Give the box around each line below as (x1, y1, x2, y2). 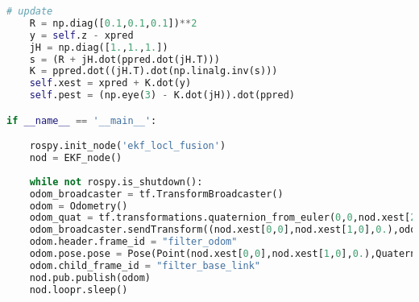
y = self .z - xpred (29, 29, 134, 41)
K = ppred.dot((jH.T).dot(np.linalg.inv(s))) (29, 65, 278, 77)
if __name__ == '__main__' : (6, 114, 157, 126)
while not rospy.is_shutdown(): (29, 176, 203, 188)
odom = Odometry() (29, 200, 128, 212)
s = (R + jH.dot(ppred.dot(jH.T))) (29, 53, 220, 65)
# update (6, 6, 53, 17)
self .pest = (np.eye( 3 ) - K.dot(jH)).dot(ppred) (29, 89, 296, 101)
